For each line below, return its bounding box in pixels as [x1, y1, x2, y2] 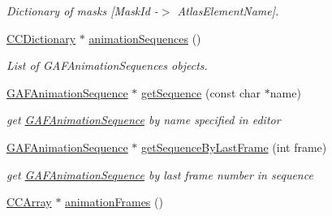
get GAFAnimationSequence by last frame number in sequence [6, 166, 313, 183]
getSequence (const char [141, 84, 261, 101]
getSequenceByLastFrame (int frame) [141, 138, 327, 155]
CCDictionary [6, 29, 76, 46]
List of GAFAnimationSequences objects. [6, 57, 208, 74]
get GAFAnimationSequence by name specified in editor [6, 111, 281, 128]
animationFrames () [65, 193, 163, 210]
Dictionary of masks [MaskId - [6, 2, 158, 19]
